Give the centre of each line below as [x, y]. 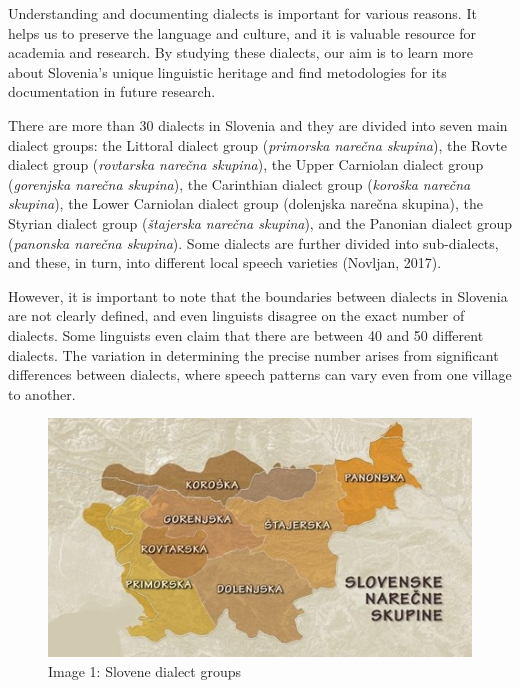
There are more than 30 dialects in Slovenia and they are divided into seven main [258, 124]
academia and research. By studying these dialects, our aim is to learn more [241, 52]
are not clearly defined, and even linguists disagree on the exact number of [236, 315]
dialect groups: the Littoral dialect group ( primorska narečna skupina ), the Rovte [258, 144]
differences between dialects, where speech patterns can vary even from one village [260, 374]
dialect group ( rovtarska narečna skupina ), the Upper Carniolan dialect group [246, 164]
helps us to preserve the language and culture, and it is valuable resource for [242, 32]
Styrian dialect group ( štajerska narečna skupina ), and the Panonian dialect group [260, 222]
